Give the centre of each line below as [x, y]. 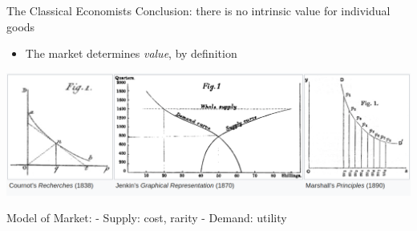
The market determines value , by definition [131, 53]
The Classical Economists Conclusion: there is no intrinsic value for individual [198, 10]
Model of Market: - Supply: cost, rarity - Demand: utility [147, 218]
